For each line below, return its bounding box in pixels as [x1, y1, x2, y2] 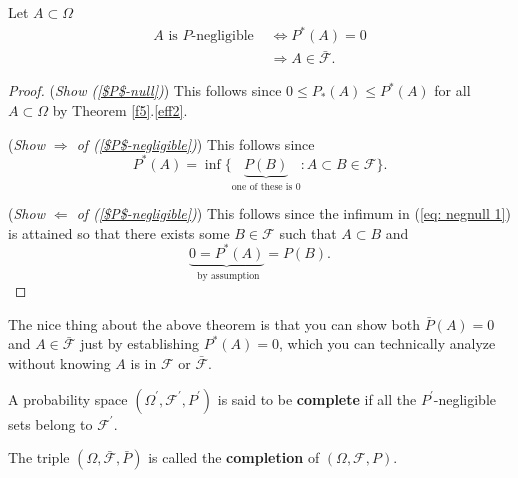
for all [434, 80, 471, 101]
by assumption [197, 270, 260, 281]
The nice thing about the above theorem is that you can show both [8, 313, 421, 334]
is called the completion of [148, 447, 320, 468]
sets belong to [8, 413, 93, 434]
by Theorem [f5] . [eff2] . [52, 99, 188, 120]
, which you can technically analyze [278, 333, 496, 354]
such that [279, 222, 337, 243]
